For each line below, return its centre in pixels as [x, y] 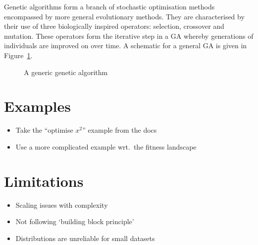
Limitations [44, 181]
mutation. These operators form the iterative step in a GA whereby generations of [129, 36]
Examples [37, 106]
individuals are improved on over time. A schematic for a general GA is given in [126, 45]
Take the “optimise [44, 130]
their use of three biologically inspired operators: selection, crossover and [114, 26]
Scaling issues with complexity [62, 204]
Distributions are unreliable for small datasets [85, 238]
